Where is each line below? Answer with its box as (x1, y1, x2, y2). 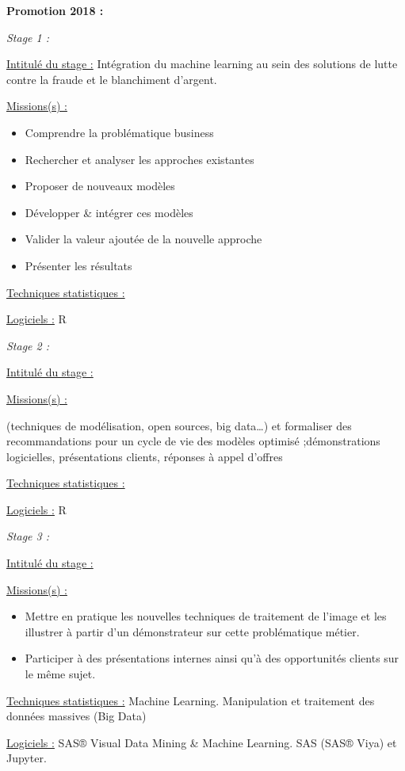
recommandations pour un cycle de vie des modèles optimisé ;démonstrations (6, 433, 380, 449)
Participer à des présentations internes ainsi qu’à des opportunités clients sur (25, 650, 399, 666)
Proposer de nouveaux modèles (25, 177, 175, 194)
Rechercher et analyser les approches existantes (25, 151, 254, 167)
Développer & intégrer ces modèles (25, 204, 193, 220)
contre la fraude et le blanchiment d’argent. (6, 71, 217, 87)
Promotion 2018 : (6, 2, 104, 18)
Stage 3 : (6, 528, 50, 544)
